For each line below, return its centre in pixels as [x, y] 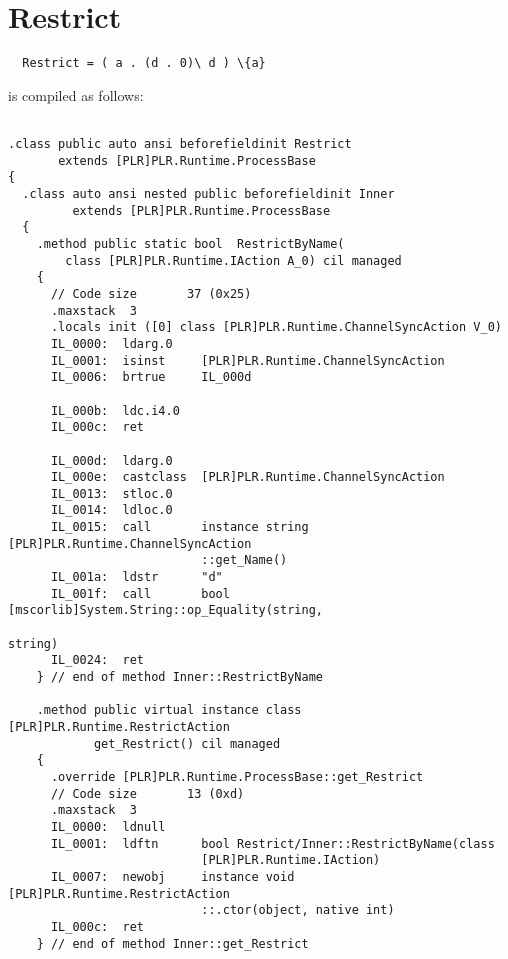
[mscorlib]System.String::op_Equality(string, [165, 610]
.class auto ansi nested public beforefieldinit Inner [208, 194]
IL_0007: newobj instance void [172, 876]
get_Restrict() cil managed [187, 743]
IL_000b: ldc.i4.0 [115, 410]
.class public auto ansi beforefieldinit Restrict [180, 144]
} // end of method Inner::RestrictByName [179, 677]
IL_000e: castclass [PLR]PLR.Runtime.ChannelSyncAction [247, 477]
